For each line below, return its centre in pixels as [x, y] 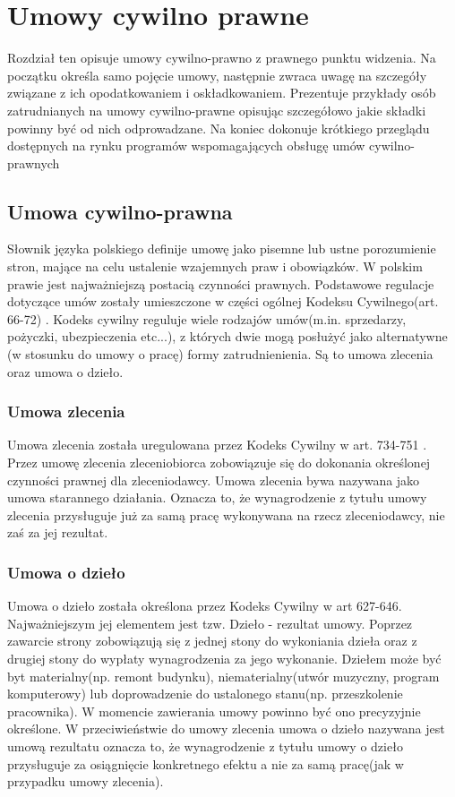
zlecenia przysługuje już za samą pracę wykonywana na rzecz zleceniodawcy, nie [226, 514]
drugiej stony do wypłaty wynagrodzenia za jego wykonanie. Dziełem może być [224, 659]
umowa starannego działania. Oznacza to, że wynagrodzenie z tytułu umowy [217, 497]
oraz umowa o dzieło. [65, 371]
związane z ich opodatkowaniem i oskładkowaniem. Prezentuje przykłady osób [222, 93]
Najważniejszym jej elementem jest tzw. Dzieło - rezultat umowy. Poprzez [210, 623]
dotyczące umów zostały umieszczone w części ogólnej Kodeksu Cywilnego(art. [223, 301]
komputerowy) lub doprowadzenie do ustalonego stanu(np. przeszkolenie [205, 694]
